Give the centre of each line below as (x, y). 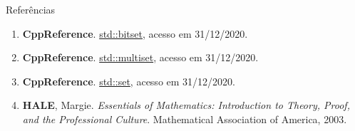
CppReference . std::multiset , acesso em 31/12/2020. (140, 57)
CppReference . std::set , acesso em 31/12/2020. (129, 81)
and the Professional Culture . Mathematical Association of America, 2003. (185, 119)
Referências (31, 9)
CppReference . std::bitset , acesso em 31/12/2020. (135, 33)
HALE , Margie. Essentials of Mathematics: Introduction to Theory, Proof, (186, 105)
